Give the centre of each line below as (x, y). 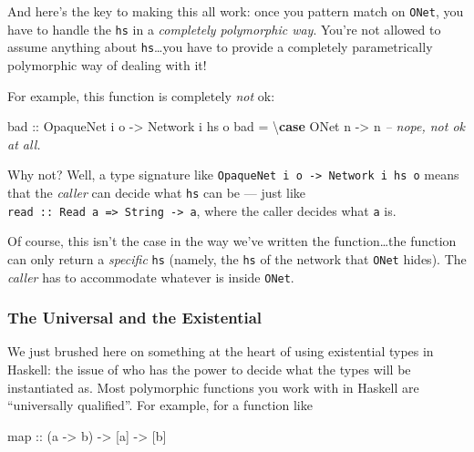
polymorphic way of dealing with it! (107, 64)
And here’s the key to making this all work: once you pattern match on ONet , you (236, 11)
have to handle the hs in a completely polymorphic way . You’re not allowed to (224, 29)
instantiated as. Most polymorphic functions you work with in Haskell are (213, 387)
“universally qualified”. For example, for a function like (160, 405)
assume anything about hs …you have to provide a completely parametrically (220, 47)
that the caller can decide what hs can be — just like (157, 192)
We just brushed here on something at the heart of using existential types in (221, 351)
